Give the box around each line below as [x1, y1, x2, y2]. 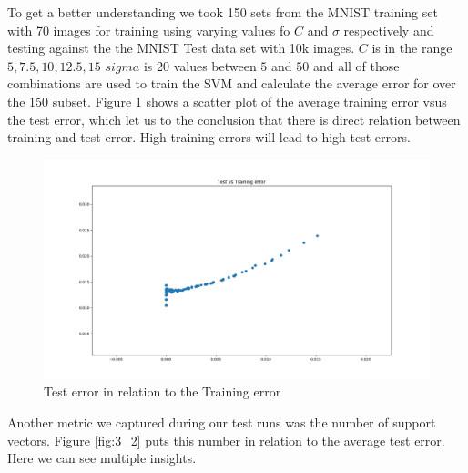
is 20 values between [143, 56, 257, 75]
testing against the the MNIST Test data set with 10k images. [7, 38, 355, 57]
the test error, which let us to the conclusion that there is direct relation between [7, 109, 461, 129]
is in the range [371, 38, 453, 57]
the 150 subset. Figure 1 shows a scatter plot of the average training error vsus [7, 91, 447, 110]
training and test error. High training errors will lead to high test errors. [7, 128, 411, 147]
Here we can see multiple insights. [7, 448, 197, 468]
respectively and [343, 20, 434, 39]
